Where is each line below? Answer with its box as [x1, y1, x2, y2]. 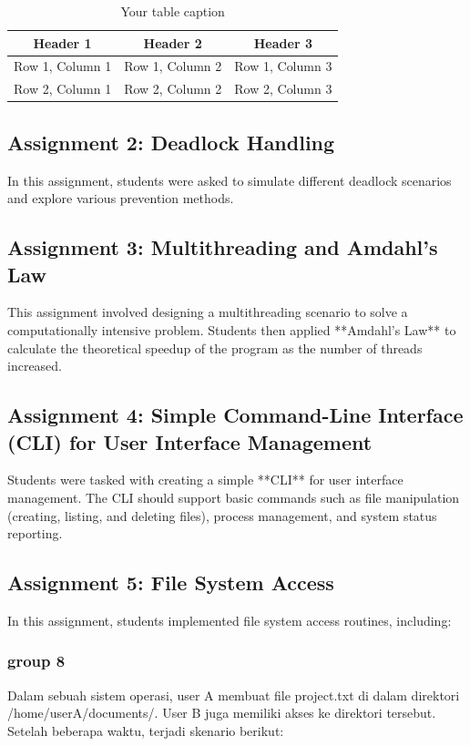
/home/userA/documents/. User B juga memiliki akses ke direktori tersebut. [7, 703, 436, 722]
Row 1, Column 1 [14, 56, 112, 76]
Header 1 [33, 33, 92, 52]
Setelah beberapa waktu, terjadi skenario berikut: [7, 720, 284, 740]
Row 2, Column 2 [124, 79, 222, 98]
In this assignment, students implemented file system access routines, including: [7, 610, 452, 629]
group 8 [7, 649, 66, 672]
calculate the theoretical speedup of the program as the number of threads [7, 338, 423, 357]
